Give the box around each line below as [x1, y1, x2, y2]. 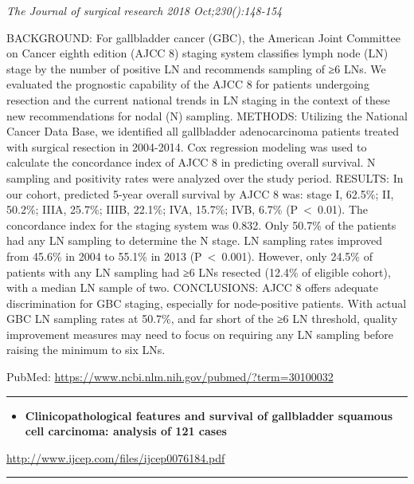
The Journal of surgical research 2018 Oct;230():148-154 [6, 2, 283, 18]
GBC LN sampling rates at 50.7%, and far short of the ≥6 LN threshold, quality [6, 310, 398, 327]
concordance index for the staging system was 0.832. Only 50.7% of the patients [6, 216, 396, 233]
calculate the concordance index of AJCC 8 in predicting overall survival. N [6, 154, 376, 171]
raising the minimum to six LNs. [6, 341, 166, 358]
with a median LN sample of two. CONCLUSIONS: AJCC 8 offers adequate [6, 279, 379, 296]
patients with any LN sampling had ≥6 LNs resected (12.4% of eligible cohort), [6, 263, 391, 280]
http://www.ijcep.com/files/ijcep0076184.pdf [6, 449, 225, 466]
